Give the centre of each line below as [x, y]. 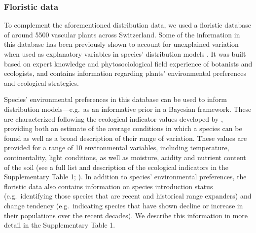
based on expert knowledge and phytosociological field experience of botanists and [128, 63]
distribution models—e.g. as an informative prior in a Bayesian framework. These [128, 109]
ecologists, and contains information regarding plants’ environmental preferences [125, 73]
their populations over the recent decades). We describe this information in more [126, 215]
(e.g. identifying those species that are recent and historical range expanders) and [128, 196]
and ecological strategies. [41, 83]
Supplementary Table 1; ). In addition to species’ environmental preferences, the [125, 177]
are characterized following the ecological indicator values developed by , [113, 118]
